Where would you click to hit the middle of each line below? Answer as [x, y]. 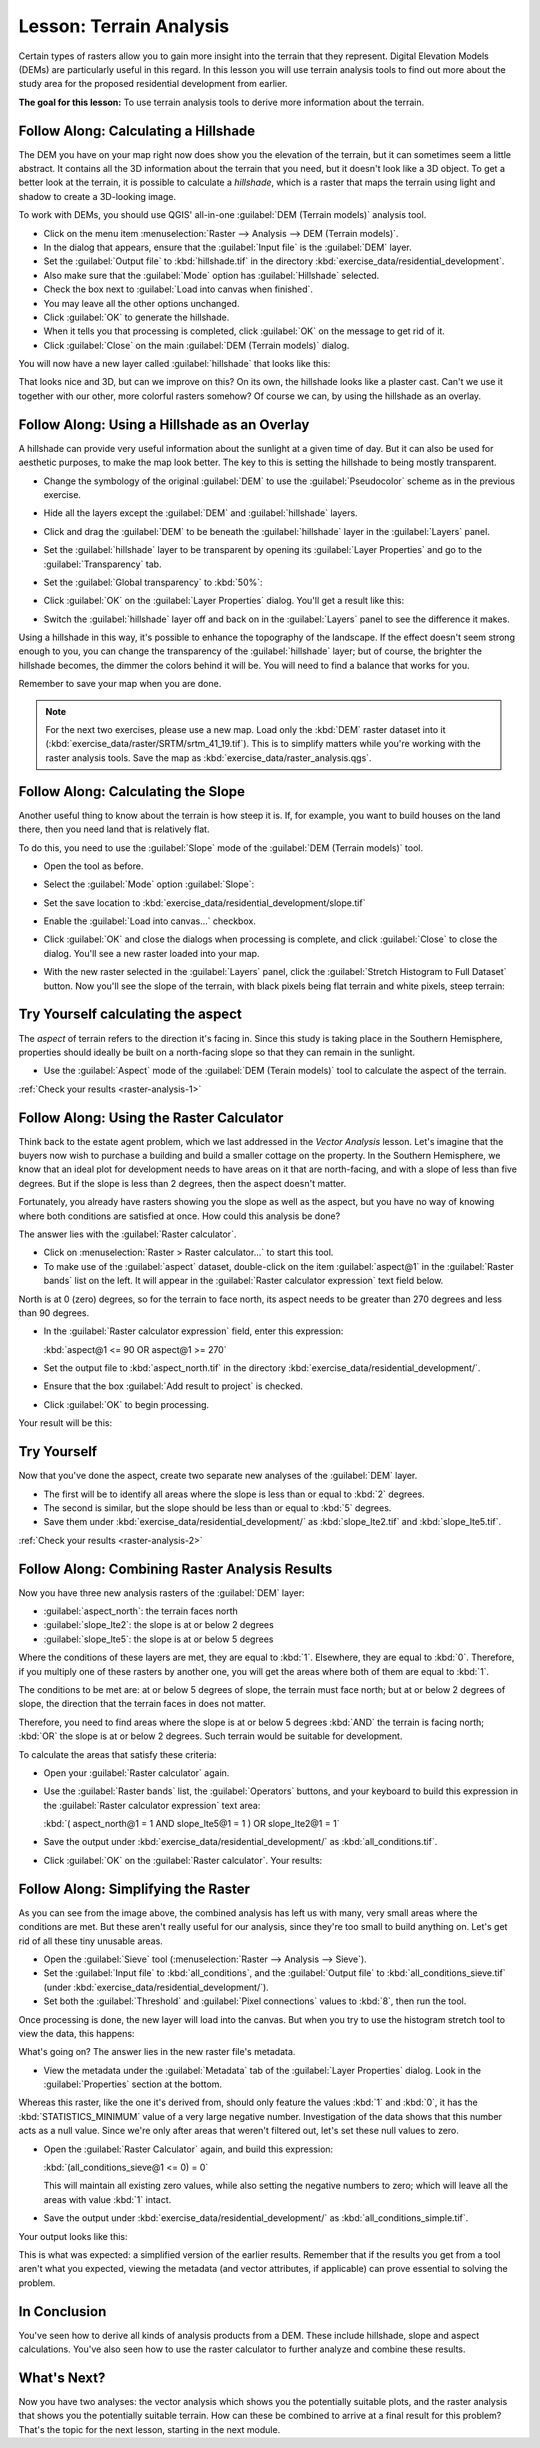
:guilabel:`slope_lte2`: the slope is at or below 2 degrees [158, 1625]
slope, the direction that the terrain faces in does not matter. [142, 1704]
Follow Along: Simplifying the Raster [134, 1888]
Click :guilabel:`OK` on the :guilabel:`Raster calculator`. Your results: [183, 1860]
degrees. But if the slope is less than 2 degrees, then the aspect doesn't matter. [182, 1183]
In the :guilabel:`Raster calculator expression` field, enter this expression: [193, 1331]
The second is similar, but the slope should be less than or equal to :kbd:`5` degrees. [217, 1507]
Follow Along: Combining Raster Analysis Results [175, 1568]
